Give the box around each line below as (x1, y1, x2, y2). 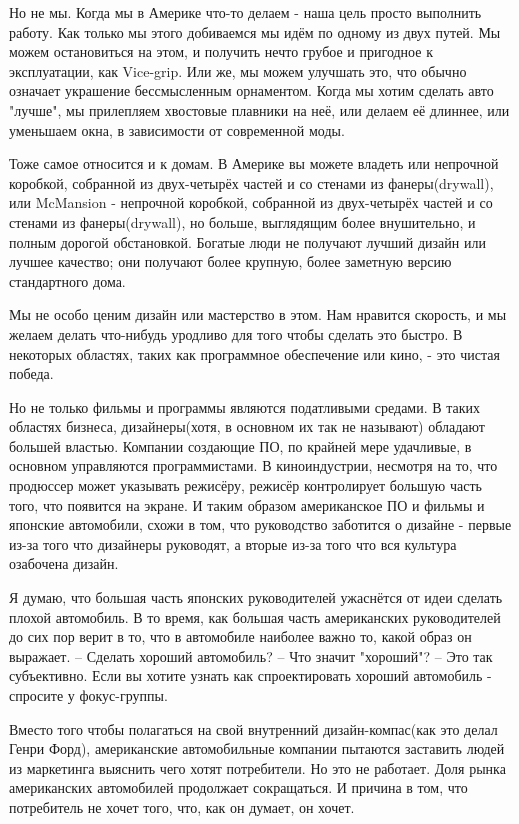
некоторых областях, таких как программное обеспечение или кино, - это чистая (9, 343, 500, 364)
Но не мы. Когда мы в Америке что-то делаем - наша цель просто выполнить (9, 2, 482, 22)
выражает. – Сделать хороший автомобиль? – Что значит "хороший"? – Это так (9, 645, 493, 666)
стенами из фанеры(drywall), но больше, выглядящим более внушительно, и (9, 211, 476, 232)
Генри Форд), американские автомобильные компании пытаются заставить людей (9, 738, 505, 759)
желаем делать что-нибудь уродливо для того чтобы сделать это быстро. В (9, 323, 463, 344)
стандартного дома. (9, 270, 126, 291)
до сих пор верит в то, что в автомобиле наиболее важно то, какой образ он (9, 626, 472, 647)
